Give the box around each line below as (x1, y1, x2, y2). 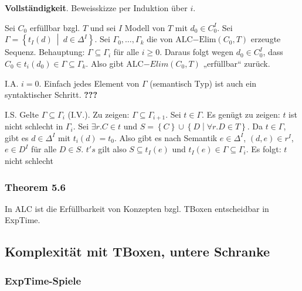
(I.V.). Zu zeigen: (67, 108, 130, 120)
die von (147, 33, 173, 45)
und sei (90, 21, 116, 33)
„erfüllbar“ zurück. (203, 57, 270, 70)
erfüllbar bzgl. (29, 21, 80, 33)
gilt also (98, 143, 127, 155)
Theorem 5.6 (5, 179, 66, 194)
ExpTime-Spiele (5, 273, 82, 287)
